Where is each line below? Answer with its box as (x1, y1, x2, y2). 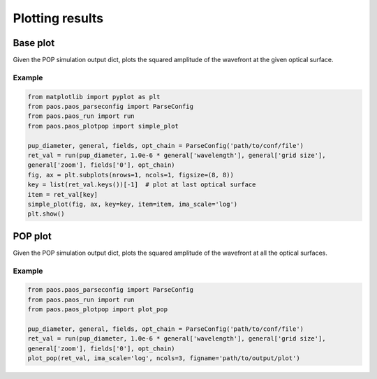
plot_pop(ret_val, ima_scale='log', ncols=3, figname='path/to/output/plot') (27, 355, 300, 362)
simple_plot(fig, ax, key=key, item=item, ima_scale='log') (27, 200, 238, 208)
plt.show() (27, 210, 65, 218)
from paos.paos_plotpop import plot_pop (27, 306, 168, 313)
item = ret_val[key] (27, 191, 98, 198)
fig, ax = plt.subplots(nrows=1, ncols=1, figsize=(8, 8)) (27, 171, 234, 179)
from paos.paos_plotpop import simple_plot (27, 122, 179, 130)
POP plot (13, 230, 52, 242)
